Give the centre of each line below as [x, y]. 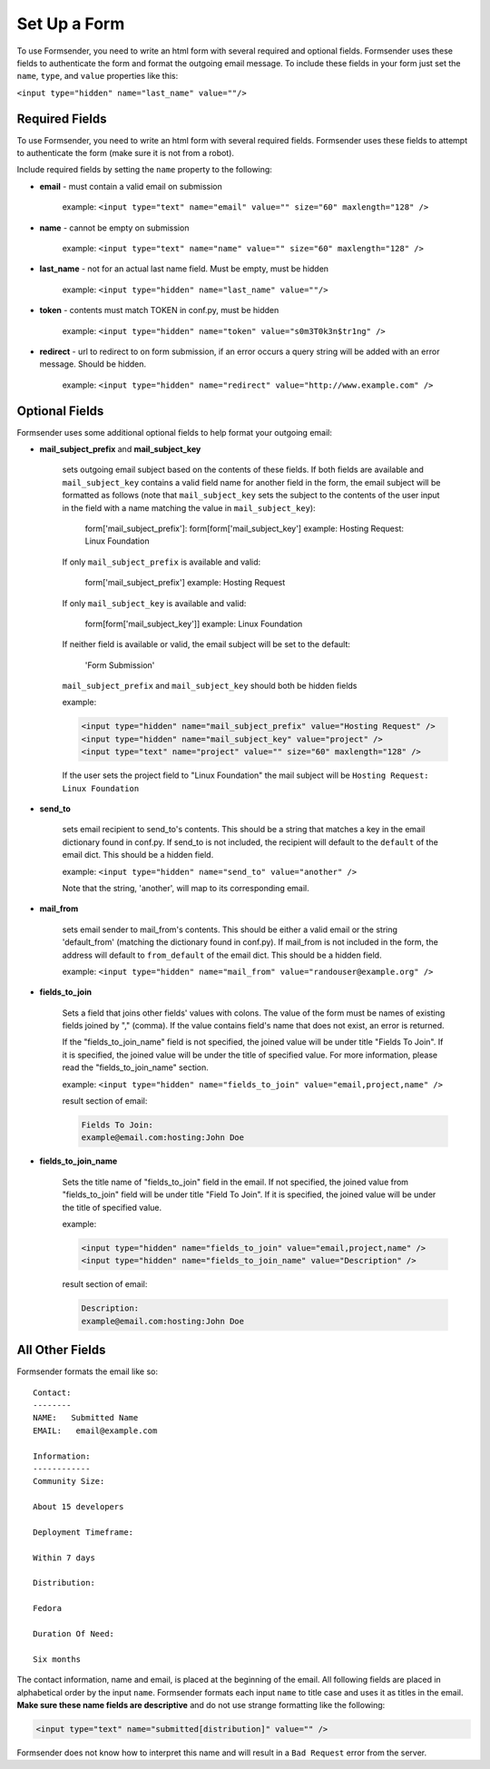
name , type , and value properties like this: [98, 76]
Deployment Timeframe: [83, 1532]
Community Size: [69, 1481]
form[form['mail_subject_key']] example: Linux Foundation [194, 624]
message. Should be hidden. [93, 364]
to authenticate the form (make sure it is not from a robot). [126, 153]
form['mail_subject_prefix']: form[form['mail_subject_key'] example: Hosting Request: [244, 528]
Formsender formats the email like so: [88, 1371]
